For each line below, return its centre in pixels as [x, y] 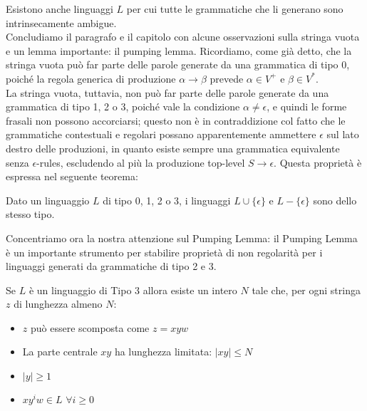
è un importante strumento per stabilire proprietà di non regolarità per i [164, 252]
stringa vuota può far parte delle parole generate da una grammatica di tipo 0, [178, 64]
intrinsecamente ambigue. [61, 22]
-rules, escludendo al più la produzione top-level [141, 162]
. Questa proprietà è [318, 162]
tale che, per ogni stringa [306, 290]
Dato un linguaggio [48, 200]
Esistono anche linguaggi [60, 9]
